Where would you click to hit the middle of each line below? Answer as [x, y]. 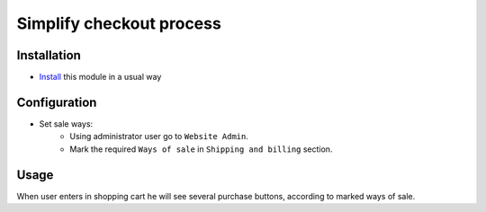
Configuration [57, 102]
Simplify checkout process [119, 23]
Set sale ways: [66, 124]
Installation [49, 55]
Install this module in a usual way [100, 77]
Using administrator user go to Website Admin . [159, 137]
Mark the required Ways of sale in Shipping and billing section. [201, 149]
